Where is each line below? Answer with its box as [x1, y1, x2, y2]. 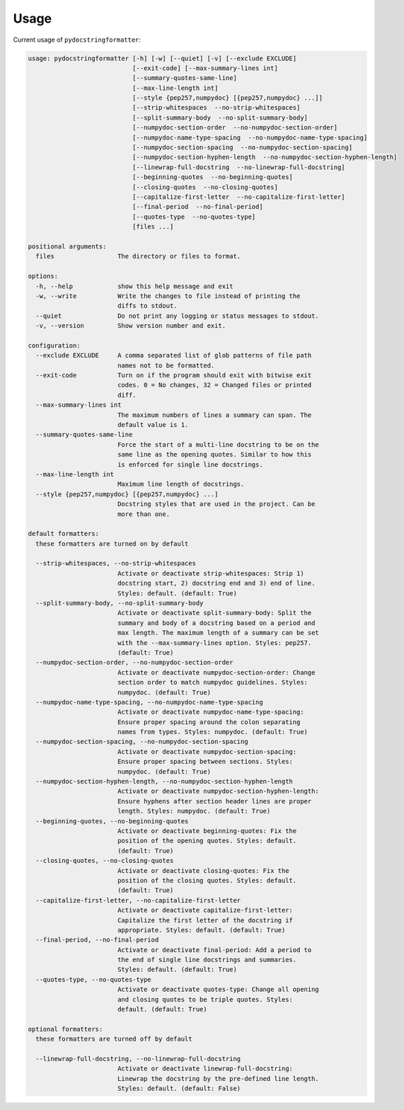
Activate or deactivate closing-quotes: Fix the [117, 866, 289, 874]
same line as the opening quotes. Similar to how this [117, 450, 312, 459]
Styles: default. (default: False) [117, 1085, 241, 1093]
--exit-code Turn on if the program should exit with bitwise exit [35, 372, 312, 379]
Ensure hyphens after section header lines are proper [117, 797, 312, 805]
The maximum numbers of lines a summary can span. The [117, 411, 312, 419]
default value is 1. [117, 420, 189, 428]
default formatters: [28, 530, 99, 538]
